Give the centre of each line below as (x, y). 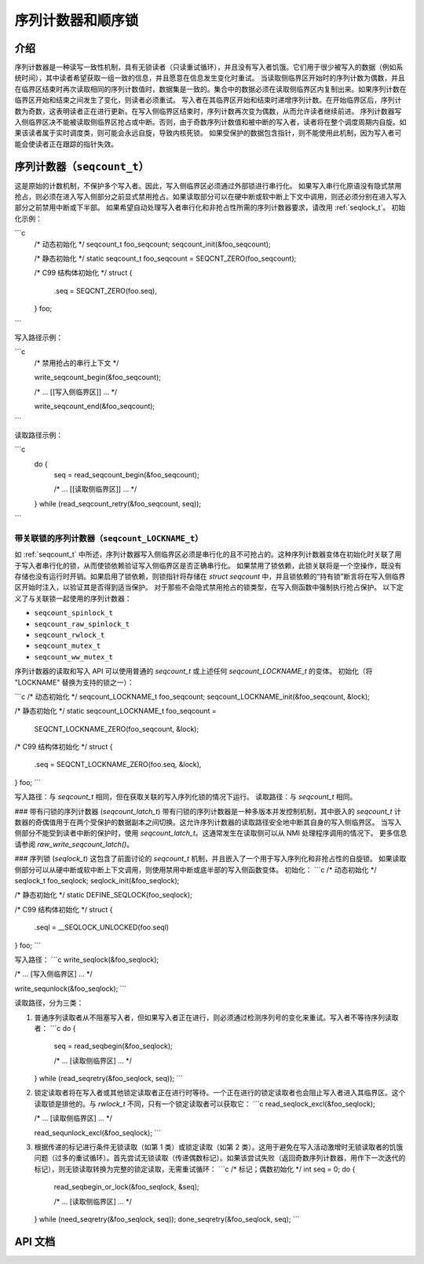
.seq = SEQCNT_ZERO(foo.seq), (105, 290)
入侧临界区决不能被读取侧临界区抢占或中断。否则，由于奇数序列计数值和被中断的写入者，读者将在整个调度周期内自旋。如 (210, 122)
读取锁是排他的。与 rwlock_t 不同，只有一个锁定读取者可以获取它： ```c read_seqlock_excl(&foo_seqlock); (205, 1104)
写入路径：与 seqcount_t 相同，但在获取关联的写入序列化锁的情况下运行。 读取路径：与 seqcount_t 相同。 (186, 797)
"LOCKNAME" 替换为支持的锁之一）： (75, 682)
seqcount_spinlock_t (74, 613)
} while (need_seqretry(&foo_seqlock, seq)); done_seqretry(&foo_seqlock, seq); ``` (167, 1219)
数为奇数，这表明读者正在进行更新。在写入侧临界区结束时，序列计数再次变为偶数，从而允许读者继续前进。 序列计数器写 (208, 111)
